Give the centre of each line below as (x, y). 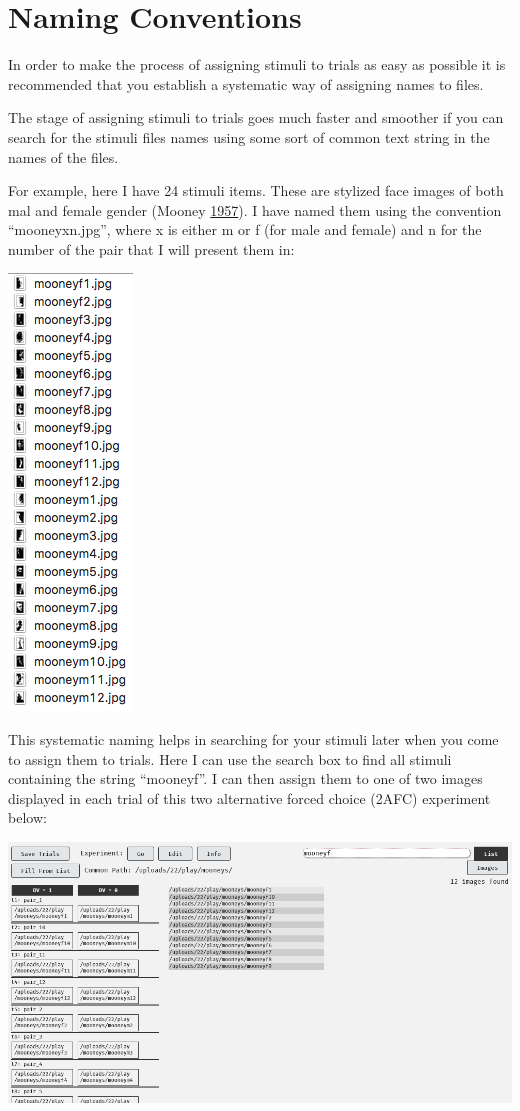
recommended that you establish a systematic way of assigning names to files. (246, 83)
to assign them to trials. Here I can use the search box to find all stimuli (230, 758)
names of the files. (63, 156)
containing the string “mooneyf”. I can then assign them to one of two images (245, 778)
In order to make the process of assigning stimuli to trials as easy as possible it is (257, 64)
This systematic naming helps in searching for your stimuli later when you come (253, 739)
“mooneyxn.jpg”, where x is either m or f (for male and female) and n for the (245, 229)
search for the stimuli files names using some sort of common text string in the (249, 136)
